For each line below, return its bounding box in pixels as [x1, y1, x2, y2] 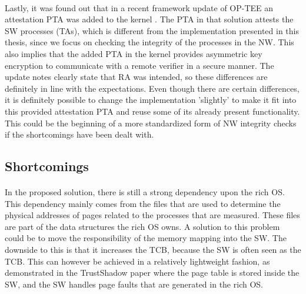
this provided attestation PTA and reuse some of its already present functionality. [5, 105, 300, 117]
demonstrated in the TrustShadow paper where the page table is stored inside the [5, 266, 300, 279]
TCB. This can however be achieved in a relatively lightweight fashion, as [5, 255, 270, 267]
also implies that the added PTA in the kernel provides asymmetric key [5, 47, 262, 59]
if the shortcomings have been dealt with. [5, 128, 154, 141]
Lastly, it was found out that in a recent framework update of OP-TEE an [5, 1, 274, 14]
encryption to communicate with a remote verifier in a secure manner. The [5, 59, 274, 71]
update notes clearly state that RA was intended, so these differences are [5, 71, 268, 83]
